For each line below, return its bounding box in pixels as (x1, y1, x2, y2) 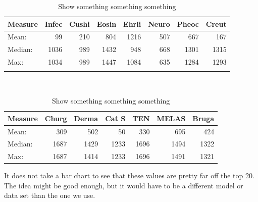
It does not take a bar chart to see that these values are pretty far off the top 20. (4, 170, 254, 181)
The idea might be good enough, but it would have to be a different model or (4, 180, 243, 190)
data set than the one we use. (4, 190, 95, 200)
